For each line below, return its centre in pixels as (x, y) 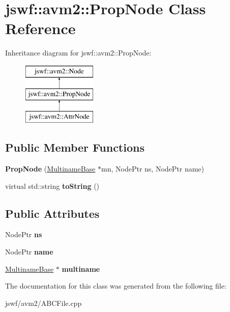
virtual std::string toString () (52, 186)
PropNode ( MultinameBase (50, 169)
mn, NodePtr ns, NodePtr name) (153, 169)
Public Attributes (52, 213)
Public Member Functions (75, 147)
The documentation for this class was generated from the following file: (116, 286)
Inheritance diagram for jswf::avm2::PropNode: (78, 53)
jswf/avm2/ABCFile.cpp (44, 303)
